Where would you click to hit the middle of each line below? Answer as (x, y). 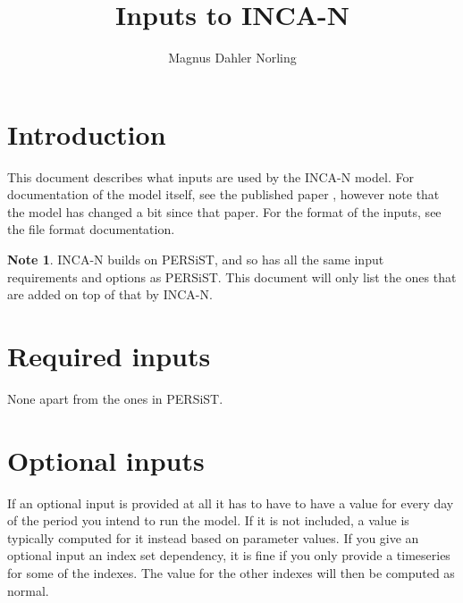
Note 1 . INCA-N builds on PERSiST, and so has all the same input (196, 260)
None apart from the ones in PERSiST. (115, 398)
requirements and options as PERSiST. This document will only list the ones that (232, 276)
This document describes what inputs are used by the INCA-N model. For (210, 176)
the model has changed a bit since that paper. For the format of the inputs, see (224, 211)
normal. (28, 590)
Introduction (87, 134)
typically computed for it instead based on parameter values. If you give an (213, 537)
